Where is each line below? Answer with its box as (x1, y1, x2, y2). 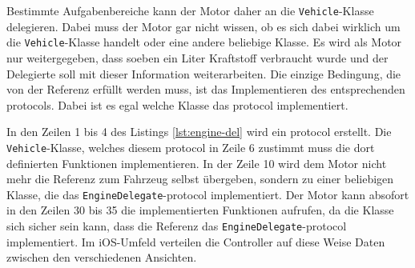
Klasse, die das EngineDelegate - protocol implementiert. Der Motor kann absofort (6, 186, 409, 202)
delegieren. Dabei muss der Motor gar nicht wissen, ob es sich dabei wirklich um (6, 18, 401, 34)
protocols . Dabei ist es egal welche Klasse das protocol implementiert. (6, 96, 349, 113)
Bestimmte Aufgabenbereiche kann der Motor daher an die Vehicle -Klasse (6, 2, 374, 18)
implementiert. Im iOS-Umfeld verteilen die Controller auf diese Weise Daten (6, 233, 385, 250)
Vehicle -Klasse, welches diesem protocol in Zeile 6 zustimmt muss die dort (6, 138, 375, 155)
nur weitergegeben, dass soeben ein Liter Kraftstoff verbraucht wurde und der (6, 49, 389, 66)
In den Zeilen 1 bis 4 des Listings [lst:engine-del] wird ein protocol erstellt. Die (6, 123, 392, 140)
